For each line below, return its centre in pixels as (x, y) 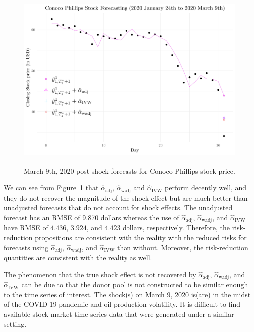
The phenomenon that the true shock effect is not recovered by (100, 274)
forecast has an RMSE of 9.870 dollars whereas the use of (92, 217)
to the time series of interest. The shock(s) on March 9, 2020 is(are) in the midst (127, 294)
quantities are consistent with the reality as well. (78, 257)
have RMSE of (26, 228)
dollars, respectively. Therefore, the (176, 228)
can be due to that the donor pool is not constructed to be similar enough (135, 284)
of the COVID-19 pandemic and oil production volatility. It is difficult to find (122, 304)
